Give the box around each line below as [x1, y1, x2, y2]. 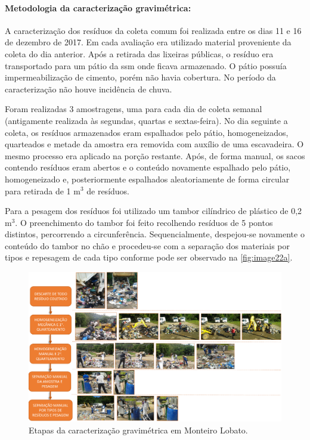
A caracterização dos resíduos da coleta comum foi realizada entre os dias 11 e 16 [5, 24, 302, 36]
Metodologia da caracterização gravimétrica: [5, 1, 191, 14]
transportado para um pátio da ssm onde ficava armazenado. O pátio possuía [5, 59, 287, 72]
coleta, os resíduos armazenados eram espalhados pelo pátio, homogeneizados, [5, 126, 289, 138]
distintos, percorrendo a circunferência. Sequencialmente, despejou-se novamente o [5, 228, 305, 240]
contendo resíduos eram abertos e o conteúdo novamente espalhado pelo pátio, [5, 161, 291, 173]
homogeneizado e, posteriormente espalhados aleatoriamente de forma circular [5, 172, 290, 185]
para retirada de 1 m [5, 184, 80, 197]
